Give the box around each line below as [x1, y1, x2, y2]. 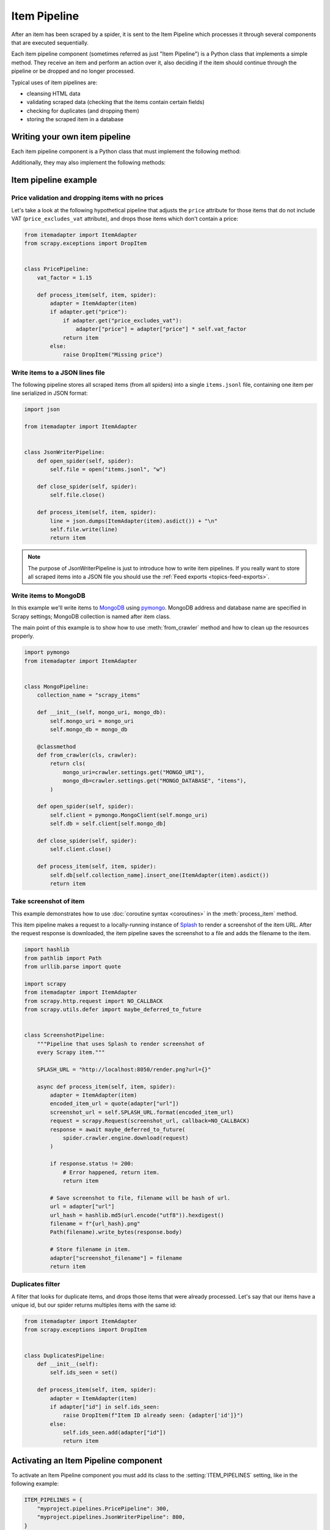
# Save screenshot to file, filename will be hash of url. [50, 1194, 231, 1201]
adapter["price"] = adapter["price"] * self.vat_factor [75, 326, 247, 333]
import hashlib [24, 946, 70, 953]
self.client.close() [50, 846, 112, 853]
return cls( [50, 760, 86, 767]
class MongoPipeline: [24, 683, 89, 690]
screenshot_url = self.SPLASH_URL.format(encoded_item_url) [50, 1108, 234, 1116]
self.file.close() [50, 491, 105, 499]
